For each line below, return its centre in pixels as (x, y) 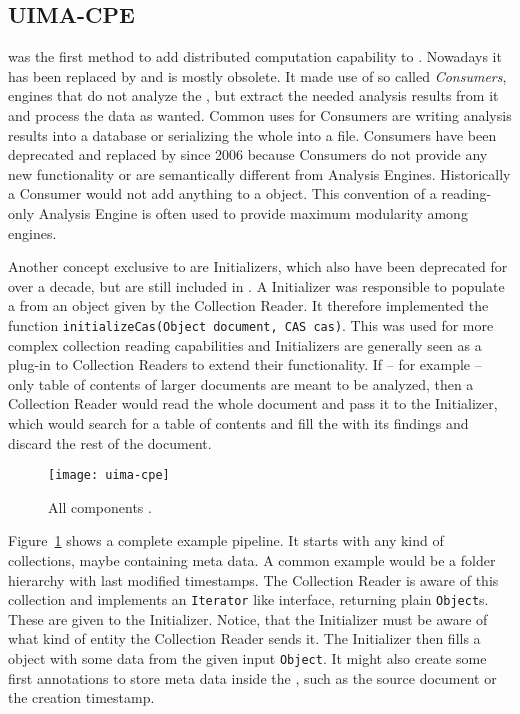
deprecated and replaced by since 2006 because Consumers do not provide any (248, 154)
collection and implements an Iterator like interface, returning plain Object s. (248, 599)
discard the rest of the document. (110, 442)
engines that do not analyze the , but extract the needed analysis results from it (253, 95)
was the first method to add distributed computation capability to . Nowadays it (255, 56)
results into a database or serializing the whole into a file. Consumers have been (252, 134)
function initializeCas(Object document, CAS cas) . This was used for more (251, 324)
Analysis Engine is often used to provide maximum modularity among (253, 212)
